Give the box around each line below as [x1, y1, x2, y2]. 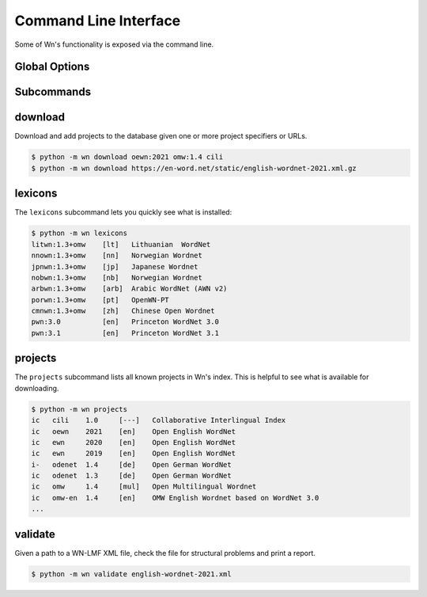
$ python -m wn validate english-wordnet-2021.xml [31, 569, 232, 578]
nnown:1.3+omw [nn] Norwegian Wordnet [31, 251, 203, 260]
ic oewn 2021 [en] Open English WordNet [31, 427, 236, 435]
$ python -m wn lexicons [31, 229, 128, 238]
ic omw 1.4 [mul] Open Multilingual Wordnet [31, 482, 257, 491]
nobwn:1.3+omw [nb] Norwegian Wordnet [31, 273, 203, 282]
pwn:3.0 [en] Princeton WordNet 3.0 [31, 318, 219, 326]
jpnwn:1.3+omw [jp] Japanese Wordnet [31, 262, 198, 271]
